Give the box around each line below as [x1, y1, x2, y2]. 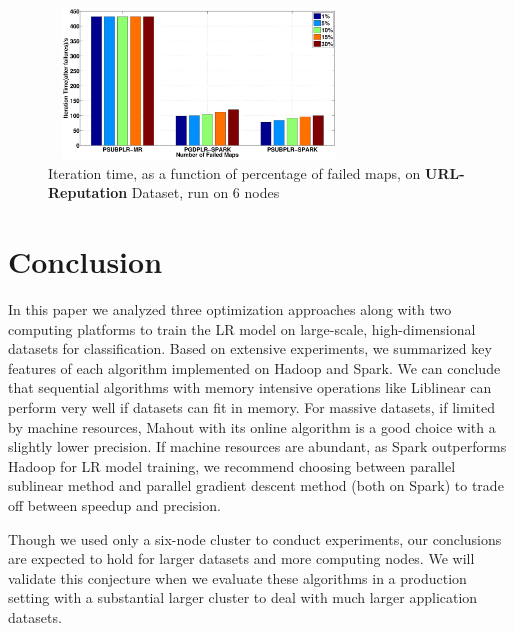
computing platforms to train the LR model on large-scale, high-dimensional [8, 318, 476, 339]
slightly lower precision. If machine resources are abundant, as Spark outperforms [8, 436, 507, 457]
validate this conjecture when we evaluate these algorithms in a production [8, 567, 467, 588]
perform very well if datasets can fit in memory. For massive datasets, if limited [8, 397, 495, 418]
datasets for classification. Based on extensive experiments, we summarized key [8, 338, 492, 359]
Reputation [48, 182, 128, 203]
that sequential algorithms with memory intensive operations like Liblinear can [8, 377, 492, 398]
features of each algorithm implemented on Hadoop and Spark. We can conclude [8, 357, 501, 378]
